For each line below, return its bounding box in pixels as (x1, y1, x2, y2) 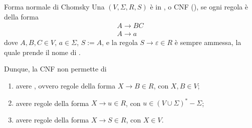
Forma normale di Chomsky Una (4, 1, 105, 11)
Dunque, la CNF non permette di (4, 63, 107, 74)
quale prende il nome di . (4, 46, 81, 57)
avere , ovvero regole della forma (16, 80, 116, 91)
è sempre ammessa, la (174, 37, 241, 47)
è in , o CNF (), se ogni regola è (150, 1, 248, 11)
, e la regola (102, 37, 138, 47)
